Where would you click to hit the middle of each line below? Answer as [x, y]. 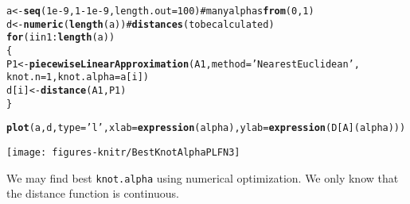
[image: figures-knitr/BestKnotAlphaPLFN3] [123, 152]
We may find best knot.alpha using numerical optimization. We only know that [203, 177]
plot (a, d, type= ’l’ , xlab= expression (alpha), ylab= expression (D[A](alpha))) [206, 128]
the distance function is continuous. [93, 193]
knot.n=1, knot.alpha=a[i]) [78, 77]
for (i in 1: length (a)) [61, 38]
